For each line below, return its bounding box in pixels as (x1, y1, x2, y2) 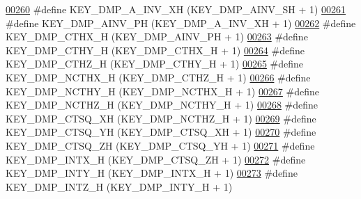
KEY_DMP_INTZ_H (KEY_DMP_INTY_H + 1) (6, 179, 233, 193)
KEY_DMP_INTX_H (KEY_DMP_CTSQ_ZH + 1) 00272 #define (6, 152, 306, 166)
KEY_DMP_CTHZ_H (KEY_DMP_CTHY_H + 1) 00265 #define (6, 56, 304, 71)
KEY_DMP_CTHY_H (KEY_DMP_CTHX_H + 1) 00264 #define (6, 42, 305, 57)
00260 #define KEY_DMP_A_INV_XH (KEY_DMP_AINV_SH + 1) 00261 (6, 2, 346, 16)
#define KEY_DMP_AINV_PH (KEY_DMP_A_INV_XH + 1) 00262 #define (6, 15, 356, 30)
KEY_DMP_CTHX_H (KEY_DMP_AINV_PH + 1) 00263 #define (6, 29, 308, 44)
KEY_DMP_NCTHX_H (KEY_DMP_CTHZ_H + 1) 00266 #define (6, 70, 311, 84)
